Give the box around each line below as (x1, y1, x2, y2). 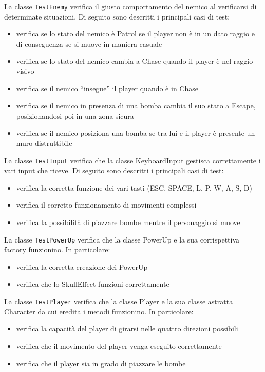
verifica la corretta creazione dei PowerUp (16, 261, 148, 272)
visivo (16, 66, 34, 77)
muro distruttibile (16, 138, 72, 148)
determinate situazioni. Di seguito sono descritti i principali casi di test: (4, 11, 230, 22)
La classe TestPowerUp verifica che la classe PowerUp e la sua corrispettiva (4, 234, 240, 245)
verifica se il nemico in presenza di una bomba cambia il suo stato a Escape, (16, 100, 256, 111)
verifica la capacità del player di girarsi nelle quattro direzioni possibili (16, 323, 238, 334)
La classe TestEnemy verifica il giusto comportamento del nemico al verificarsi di (4, 1, 257, 11)
